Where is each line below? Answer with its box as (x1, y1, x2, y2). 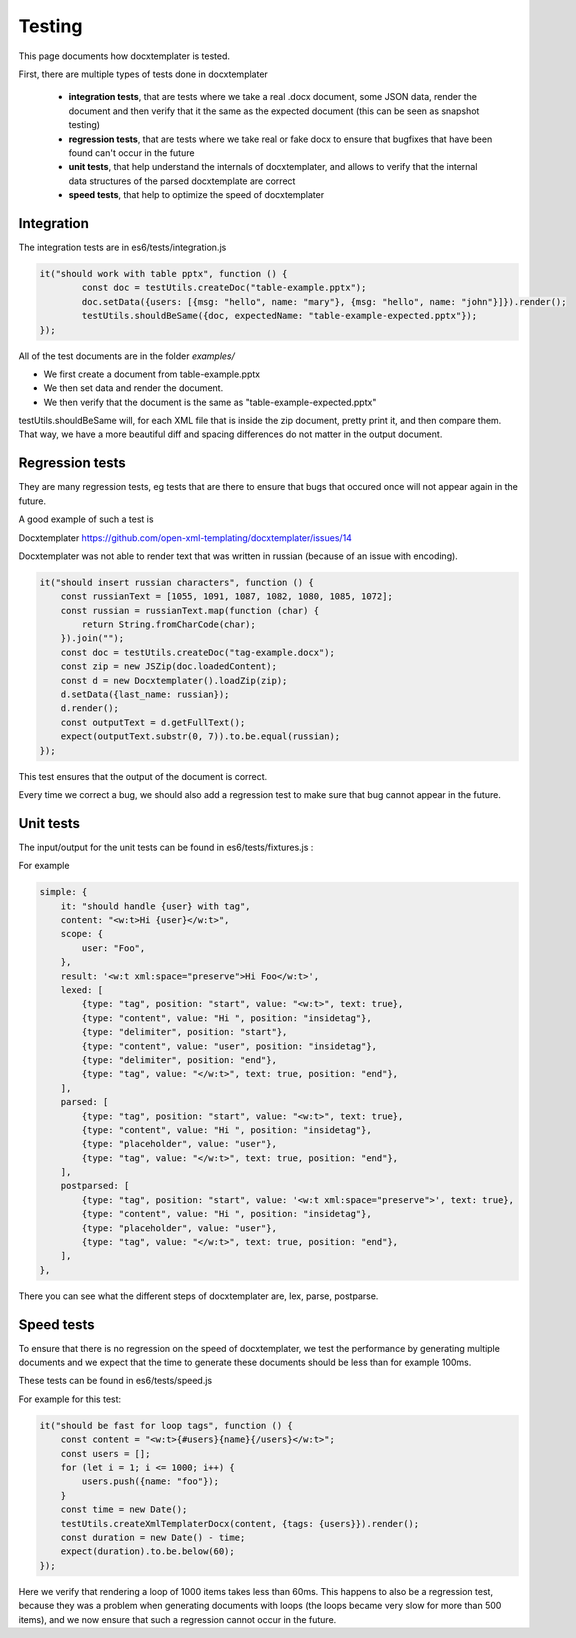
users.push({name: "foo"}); (81, 1476, 220, 1487)
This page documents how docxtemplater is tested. (18, 50, 230, 62)
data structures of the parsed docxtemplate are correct (68, 175, 296, 187)
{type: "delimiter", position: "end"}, (81, 1054, 277, 1065)
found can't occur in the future (68, 146, 195, 159)
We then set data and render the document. (43, 382, 224, 394)
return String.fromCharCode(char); (81, 619, 257, 630)
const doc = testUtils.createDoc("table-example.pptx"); (81, 282, 367, 294)
